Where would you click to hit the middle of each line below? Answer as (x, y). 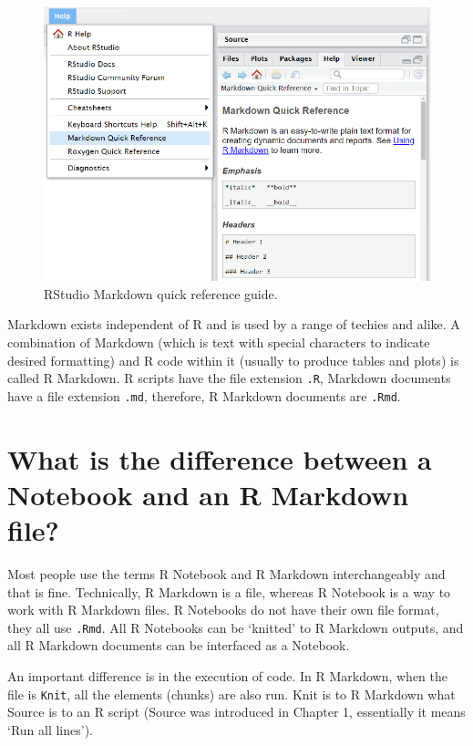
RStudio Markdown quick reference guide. (161, 293)
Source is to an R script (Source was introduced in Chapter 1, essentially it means (236, 712)
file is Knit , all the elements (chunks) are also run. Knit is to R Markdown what (231, 694)
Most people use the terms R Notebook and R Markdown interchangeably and (226, 573)
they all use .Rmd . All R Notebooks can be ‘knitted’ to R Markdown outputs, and (236, 627)
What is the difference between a (220, 458)
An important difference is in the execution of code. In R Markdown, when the (227, 676)
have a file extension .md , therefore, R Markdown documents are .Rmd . (204, 395)
